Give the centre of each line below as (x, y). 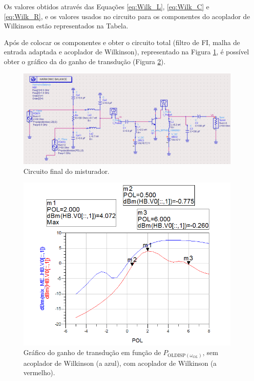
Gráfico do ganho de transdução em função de (92, 352)
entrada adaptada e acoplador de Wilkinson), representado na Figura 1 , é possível (127, 52)
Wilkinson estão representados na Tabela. (66, 26)
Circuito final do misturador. (67, 171)
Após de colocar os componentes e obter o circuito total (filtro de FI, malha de (122, 42)
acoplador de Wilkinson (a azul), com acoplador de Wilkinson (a (120, 363)
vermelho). (39, 372)
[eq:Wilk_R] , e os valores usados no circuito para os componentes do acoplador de (127, 16)
